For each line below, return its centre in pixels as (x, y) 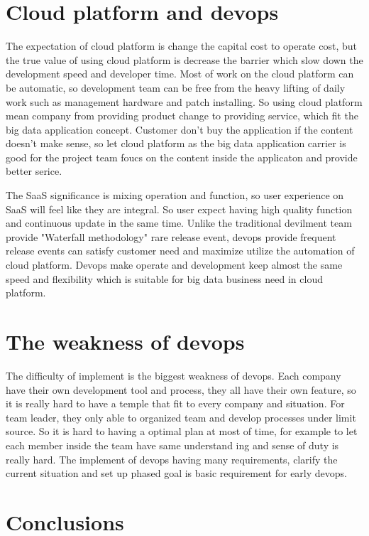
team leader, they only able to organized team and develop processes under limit (181, 417)
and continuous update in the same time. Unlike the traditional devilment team (179, 223)
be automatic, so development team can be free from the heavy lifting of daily (176, 87)
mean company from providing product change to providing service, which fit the (182, 116)
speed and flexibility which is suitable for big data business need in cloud (164, 278)
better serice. (34, 171)
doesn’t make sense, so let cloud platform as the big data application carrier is (176, 143)
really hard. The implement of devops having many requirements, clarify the (172, 459)
